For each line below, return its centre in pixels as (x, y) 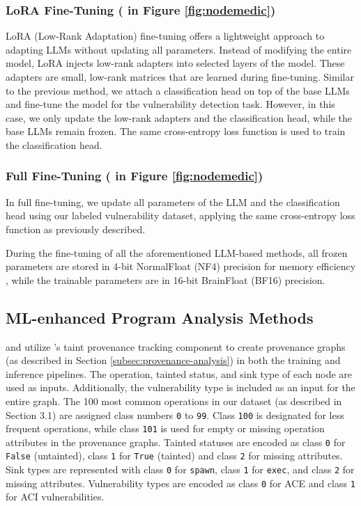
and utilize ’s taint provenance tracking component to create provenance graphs (176, 346)
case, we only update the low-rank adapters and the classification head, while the (179, 117)
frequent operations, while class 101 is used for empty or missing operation (165, 428)
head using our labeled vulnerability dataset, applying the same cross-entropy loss (180, 215)
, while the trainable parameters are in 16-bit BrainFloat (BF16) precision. (166, 279)
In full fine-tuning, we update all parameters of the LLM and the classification (173, 201)
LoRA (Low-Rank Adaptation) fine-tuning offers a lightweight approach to (165, 36)
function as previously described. (76, 229)
